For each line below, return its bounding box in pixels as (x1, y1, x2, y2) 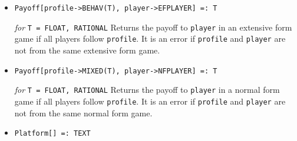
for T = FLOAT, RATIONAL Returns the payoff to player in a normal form (14, 83, 280, 96)
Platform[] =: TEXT (14, 129, 91, 138)
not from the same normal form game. (14, 106, 153, 119)
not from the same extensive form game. (14, 43, 160, 56)
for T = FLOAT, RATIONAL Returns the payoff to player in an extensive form (14, 21, 292, 33)
